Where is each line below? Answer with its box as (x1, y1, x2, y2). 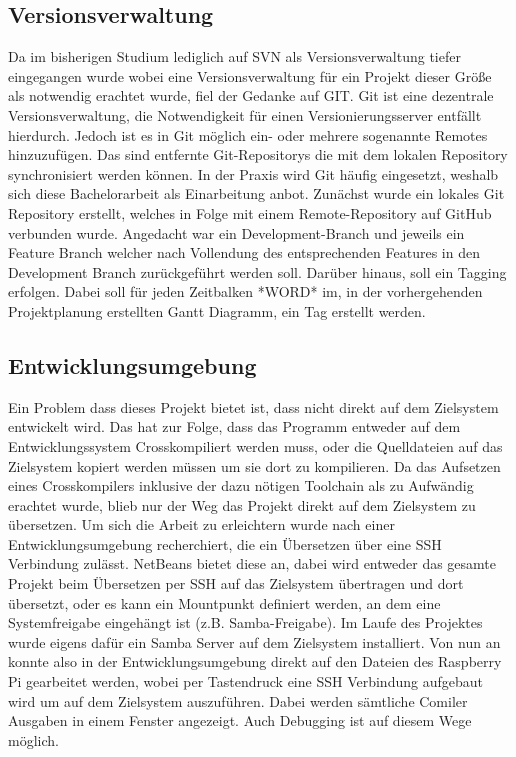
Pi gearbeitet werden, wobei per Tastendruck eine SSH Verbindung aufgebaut (8, 671, 483, 692)
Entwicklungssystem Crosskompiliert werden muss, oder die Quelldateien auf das (8, 435, 503, 456)
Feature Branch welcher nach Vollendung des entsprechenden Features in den (8, 242, 480, 263)
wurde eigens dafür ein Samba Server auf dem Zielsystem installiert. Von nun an (8, 631, 501, 652)
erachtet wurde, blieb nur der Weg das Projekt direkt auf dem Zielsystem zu (8, 494, 476, 515)
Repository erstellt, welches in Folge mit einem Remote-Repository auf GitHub (8, 202, 492, 223)
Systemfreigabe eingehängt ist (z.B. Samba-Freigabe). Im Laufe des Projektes (8, 612, 483, 633)
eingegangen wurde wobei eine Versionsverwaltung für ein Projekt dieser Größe (8, 65, 492, 86)
